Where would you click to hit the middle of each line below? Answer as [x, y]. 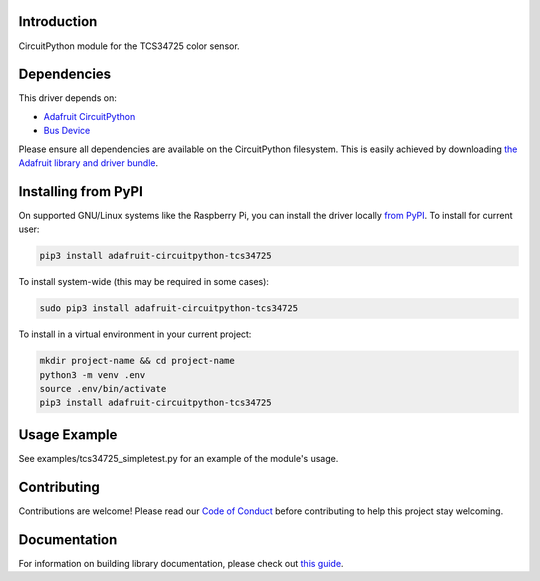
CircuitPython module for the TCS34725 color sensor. [129, 46]
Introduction [58, 21]
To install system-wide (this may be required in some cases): [144, 282]
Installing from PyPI [81, 191]
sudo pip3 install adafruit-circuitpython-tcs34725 [169, 308]
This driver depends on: [67, 98]
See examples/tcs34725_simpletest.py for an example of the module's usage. [178, 458]
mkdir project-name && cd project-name [137, 361]
